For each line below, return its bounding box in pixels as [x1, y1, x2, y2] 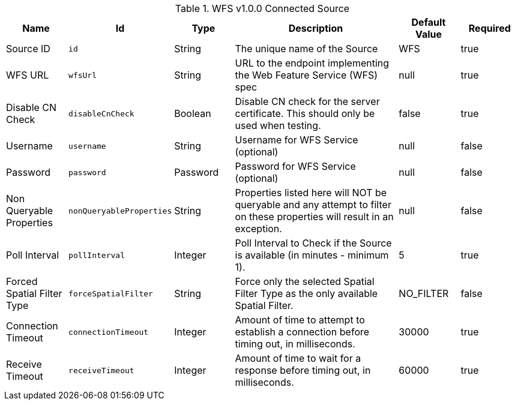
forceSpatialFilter [68, 289, 153, 298]
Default [411, 16, 446, 28]
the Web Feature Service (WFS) [235, 69, 378, 81]
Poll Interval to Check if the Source [235, 237, 392, 249]
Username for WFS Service [235, 134, 358, 146]
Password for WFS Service [235, 160, 356, 172]
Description [288, 22, 343, 34]
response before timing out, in [235, 364, 371, 376]
